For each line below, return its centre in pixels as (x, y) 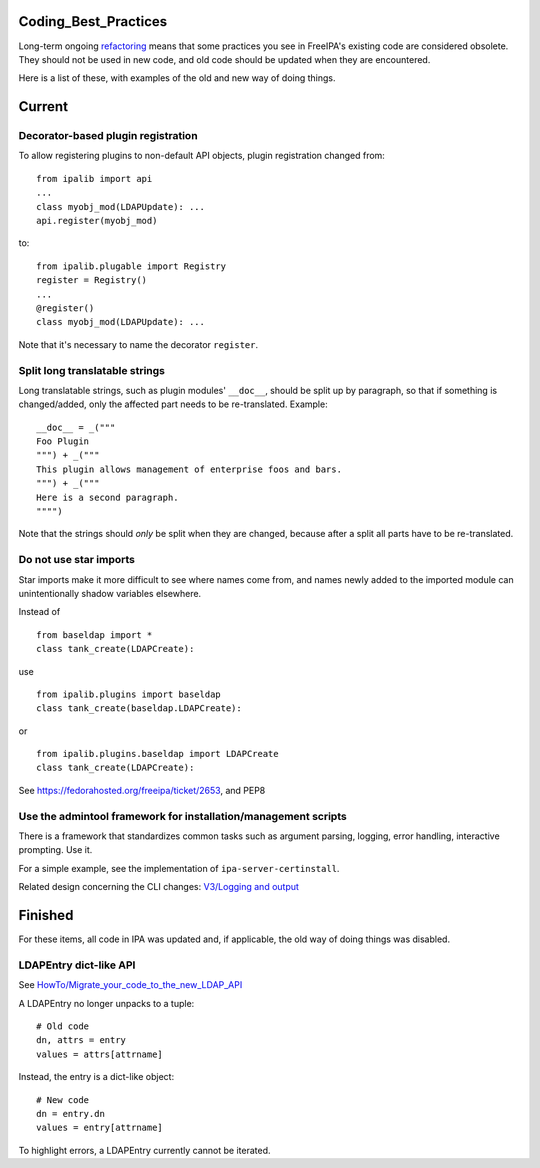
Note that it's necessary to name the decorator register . (138, 344)
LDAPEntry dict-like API (77, 965)
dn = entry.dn (70, 1113)
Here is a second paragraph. (107, 497)
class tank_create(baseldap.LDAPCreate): (139, 708)
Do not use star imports (76, 560)
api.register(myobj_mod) (97, 221)
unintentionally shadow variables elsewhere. (110, 593)
